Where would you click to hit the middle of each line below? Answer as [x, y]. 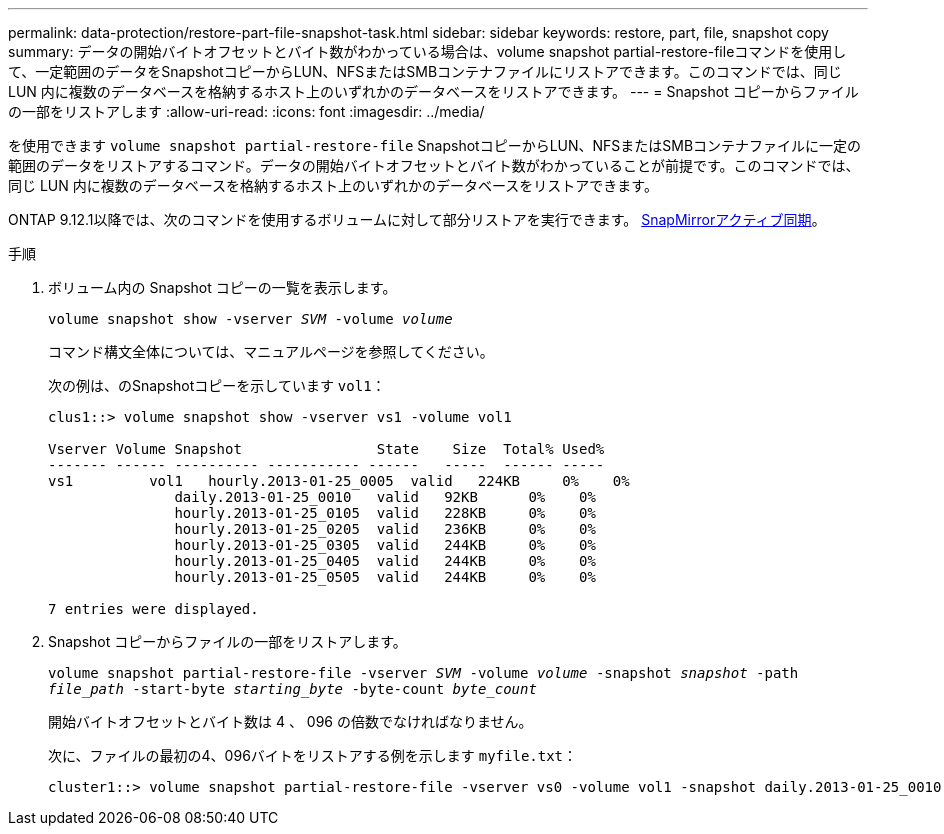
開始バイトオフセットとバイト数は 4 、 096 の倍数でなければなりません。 [290, 721]
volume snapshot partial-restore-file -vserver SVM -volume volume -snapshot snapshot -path [423, 673]
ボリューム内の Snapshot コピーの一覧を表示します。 [222, 287]
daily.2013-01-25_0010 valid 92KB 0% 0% [385, 497]
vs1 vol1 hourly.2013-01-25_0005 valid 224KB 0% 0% [339, 481]
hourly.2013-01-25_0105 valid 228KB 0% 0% [385, 513]
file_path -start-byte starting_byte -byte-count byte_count [292, 689]
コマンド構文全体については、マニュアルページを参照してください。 [271, 351]
